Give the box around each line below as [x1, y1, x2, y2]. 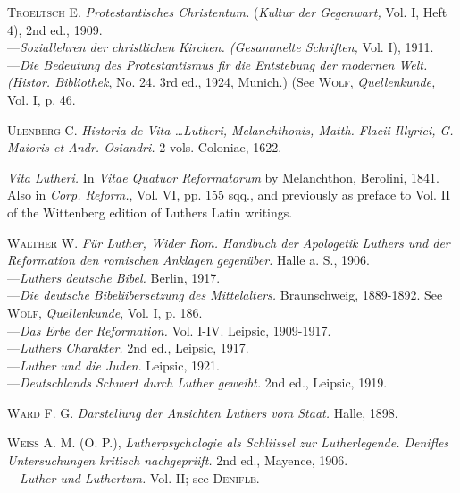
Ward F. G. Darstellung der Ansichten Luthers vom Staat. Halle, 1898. [7, 403, 398, 421]
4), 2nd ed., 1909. [7, 20, 103, 38]
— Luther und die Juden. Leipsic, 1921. [7, 355, 220, 374]
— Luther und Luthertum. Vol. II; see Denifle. [7, 468, 260, 487]
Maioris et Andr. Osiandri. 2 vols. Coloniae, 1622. [7, 138, 282, 157]
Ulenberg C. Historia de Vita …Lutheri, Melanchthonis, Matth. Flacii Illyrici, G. [7, 120, 454, 139]
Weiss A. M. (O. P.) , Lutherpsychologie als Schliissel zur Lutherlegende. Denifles [7, 433, 449, 452]
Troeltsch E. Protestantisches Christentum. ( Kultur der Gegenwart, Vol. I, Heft [7, 3, 447, 21]
